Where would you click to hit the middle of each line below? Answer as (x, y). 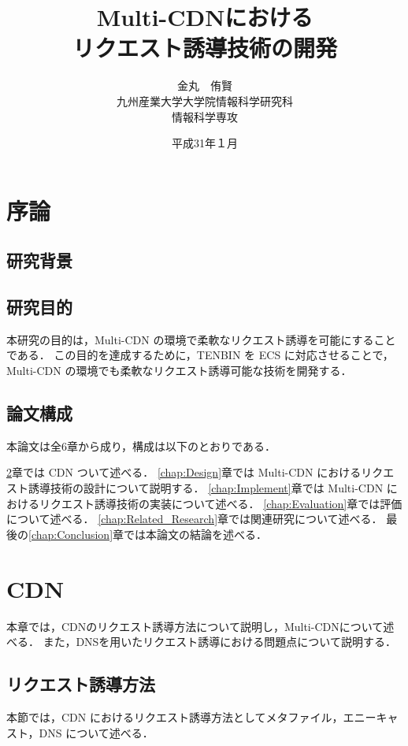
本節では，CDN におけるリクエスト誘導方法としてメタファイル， (175, 716)
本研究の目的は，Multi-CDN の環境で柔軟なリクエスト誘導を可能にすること (201, 339)
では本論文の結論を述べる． (196, 534)
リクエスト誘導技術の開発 (204, 48)
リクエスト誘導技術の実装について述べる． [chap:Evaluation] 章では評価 (221, 503)
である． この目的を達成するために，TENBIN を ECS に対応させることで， (200, 355)
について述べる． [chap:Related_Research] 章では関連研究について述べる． (195, 519)
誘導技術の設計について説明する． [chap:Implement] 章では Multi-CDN (206, 488)
